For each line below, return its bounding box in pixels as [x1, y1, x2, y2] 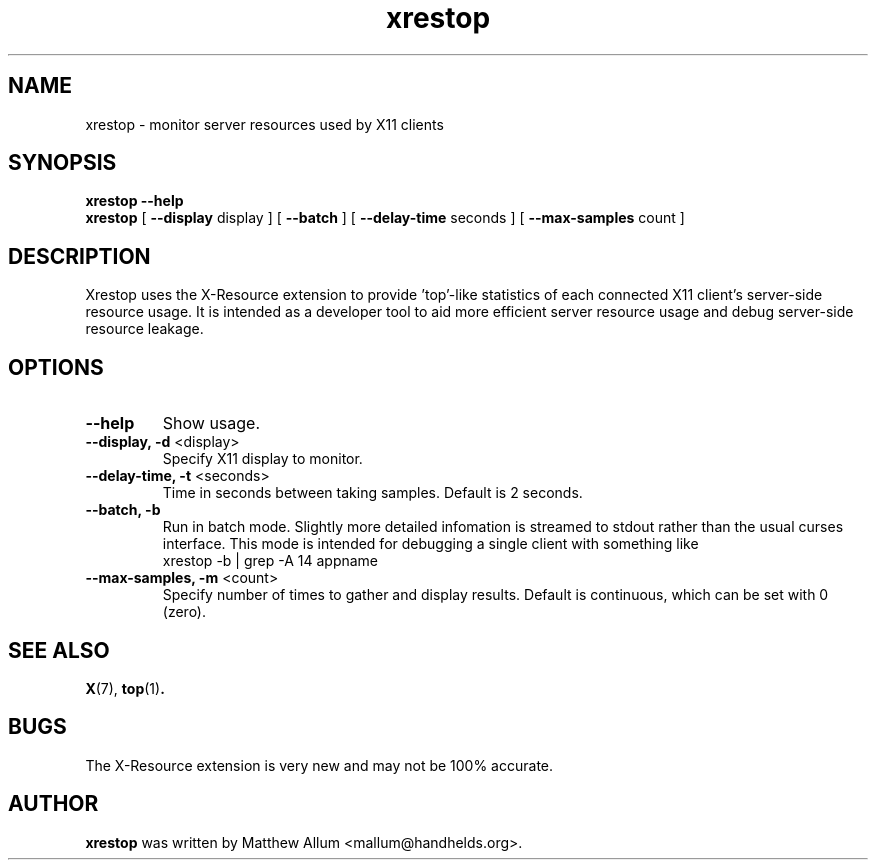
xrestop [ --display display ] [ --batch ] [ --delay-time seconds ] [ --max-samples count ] [85, 209, 685, 227]
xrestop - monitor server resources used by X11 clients [85, 115, 444, 133]
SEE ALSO [8, 637, 110, 663]
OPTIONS [8, 354, 104, 380]
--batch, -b [85, 501, 161, 519]
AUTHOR [8, 791, 99, 817]
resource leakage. [85, 320, 204, 338]
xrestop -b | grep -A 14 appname [162, 552, 379, 570]
